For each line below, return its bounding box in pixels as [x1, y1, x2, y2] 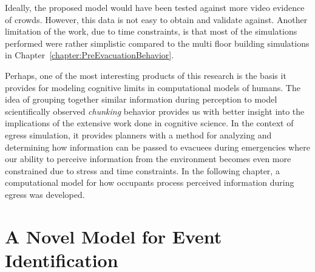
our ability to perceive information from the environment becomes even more [5, 152, 291, 165]
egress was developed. [5, 188, 85, 200]
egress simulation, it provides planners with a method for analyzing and [5, 128, 272, 141]
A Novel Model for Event [5, 223, 222, 248]
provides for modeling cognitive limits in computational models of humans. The [5, 81, 300, 93]
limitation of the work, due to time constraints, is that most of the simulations [5, 25, 297, 38]
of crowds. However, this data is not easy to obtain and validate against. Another [5, 13, 308, 25]
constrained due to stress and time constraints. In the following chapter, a [5, 164, 280, 177]
